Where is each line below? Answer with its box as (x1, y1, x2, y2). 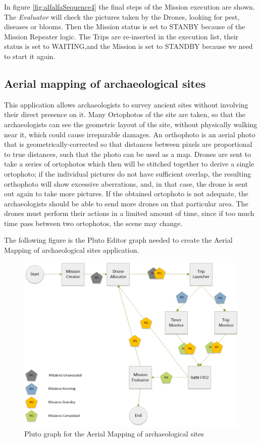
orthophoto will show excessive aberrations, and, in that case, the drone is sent (4, 178, 248, 189)
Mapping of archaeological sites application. (4, 245, 139, 255)
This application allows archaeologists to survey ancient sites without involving (4, 99, 248, 109)
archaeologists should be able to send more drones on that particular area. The (4, 198, 248, 208)
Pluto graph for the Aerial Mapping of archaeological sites (24, 428, 204, 438)
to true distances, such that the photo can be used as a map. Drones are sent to (4, 148, 251, 159)
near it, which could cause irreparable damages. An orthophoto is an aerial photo (4, 129, 255, 139)
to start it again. (4, 50, 56, 61)
